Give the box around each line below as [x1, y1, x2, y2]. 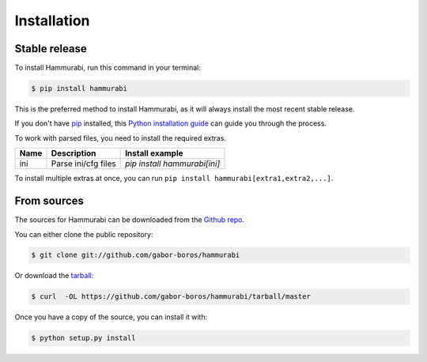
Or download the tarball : [14, 271, 94, 281]
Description [51, 148, 96, 159]
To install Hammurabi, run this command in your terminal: [14, 63, 201, 73]
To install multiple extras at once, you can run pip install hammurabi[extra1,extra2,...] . [14, 174, 334, 183]
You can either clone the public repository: [14, 229, 153, 239]
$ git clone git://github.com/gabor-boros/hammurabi [31, 251, 240, 260]
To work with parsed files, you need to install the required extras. [14, 133, 227, 142]
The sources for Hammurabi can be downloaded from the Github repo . [14, 215, 245, 224]
